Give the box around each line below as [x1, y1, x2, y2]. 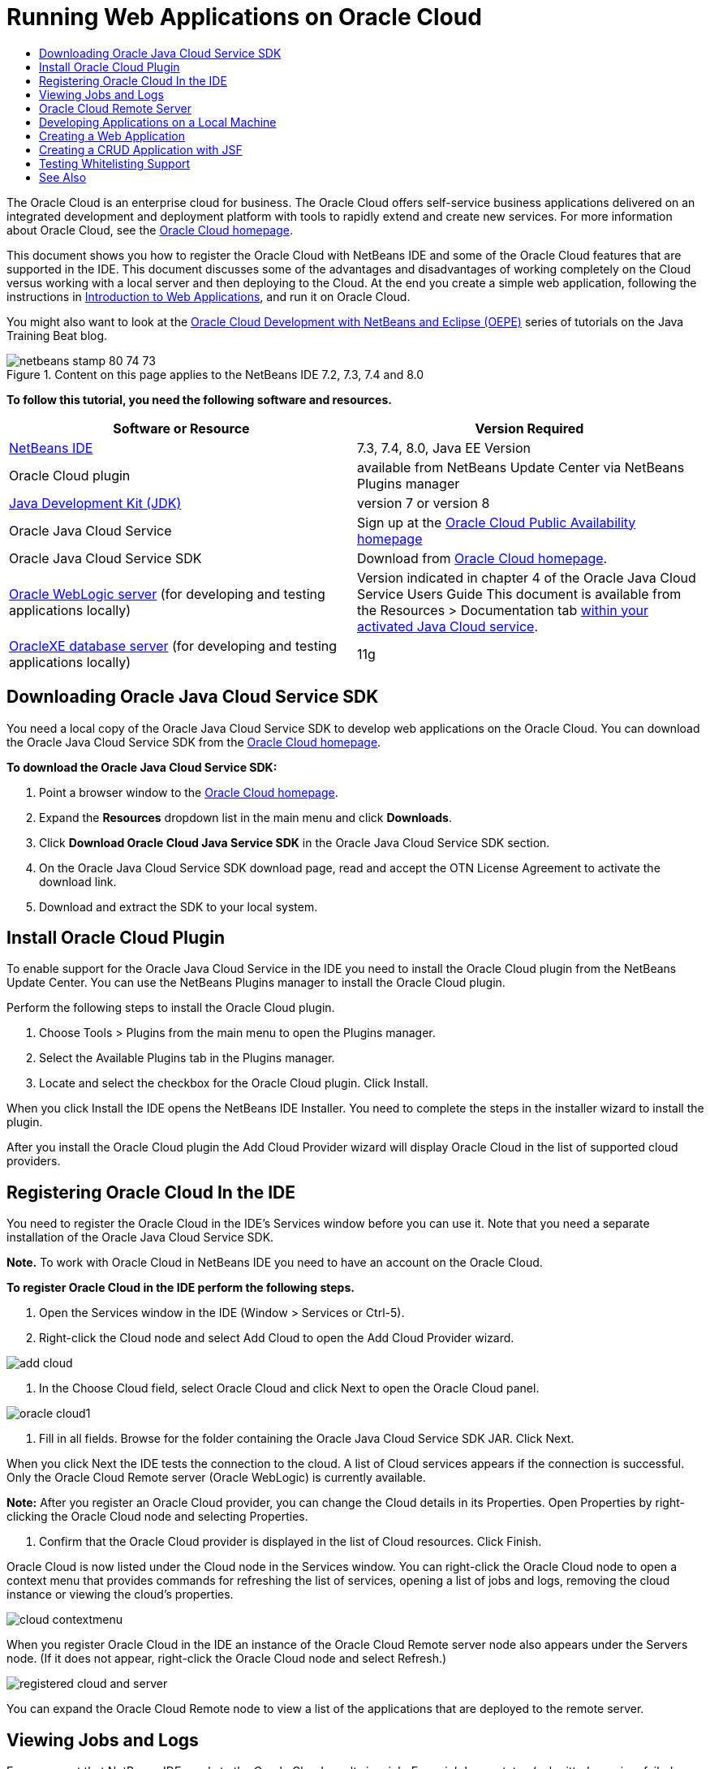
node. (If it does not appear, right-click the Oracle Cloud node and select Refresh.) [6, 1651, 447, 1666]
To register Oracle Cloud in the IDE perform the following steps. [6, 1280, 355, 1295]
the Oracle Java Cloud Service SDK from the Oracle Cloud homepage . [6, 734, 381, 749]
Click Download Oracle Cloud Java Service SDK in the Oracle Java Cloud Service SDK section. [39, 835, 550, 850]
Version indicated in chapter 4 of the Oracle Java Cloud [357, 569, 696, 586]
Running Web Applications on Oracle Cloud [6, 3, 482, 31]
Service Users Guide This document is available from [357, 585, 682, 602]
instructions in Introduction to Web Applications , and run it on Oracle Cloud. [6, 289, 411, 303]
